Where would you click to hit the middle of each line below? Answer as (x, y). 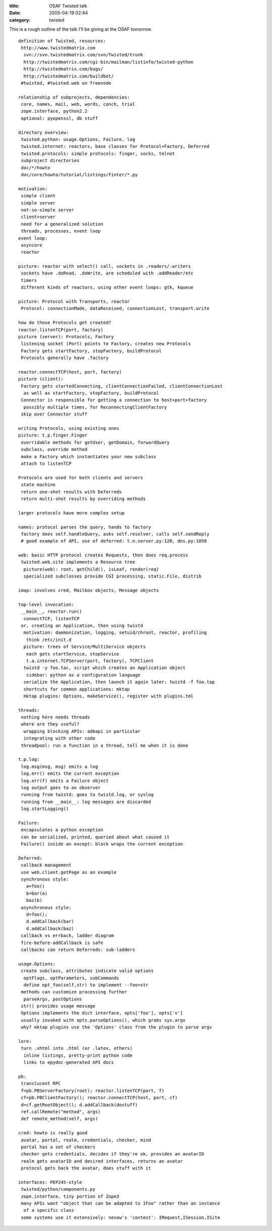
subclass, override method (54, 450)
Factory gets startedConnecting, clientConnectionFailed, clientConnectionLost (122, 386)
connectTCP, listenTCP (51, 619)
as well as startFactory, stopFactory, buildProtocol (91, 393)
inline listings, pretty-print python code (78, 1055)
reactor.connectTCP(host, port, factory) (70, 372)
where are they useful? (50, 724)
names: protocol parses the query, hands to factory (85, 527)
